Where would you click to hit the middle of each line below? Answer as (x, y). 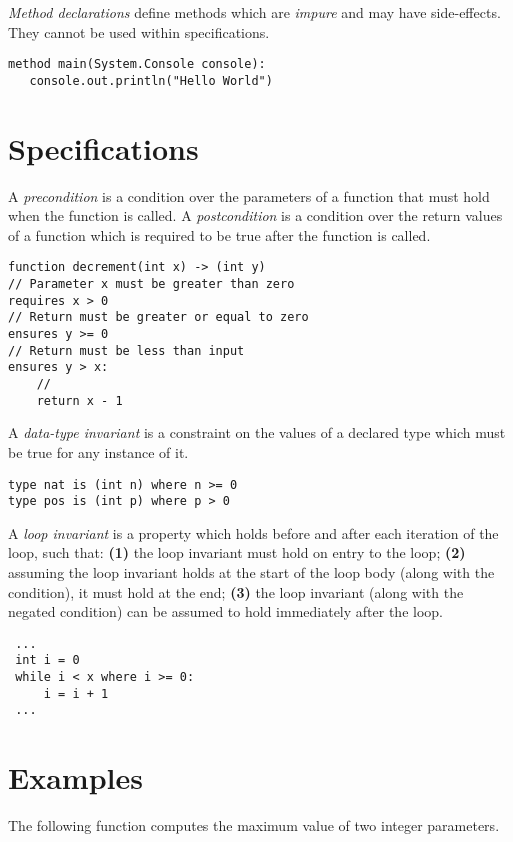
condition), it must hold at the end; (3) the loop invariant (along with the (236, 591)
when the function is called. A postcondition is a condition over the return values (255, 215)
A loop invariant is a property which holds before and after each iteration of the (253, 532)
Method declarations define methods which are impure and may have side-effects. (254, 12)
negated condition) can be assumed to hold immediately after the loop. (225, 611)
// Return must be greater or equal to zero (158, 317)
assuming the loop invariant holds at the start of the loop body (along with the (251, 572)
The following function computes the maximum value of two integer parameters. (254, 825)
